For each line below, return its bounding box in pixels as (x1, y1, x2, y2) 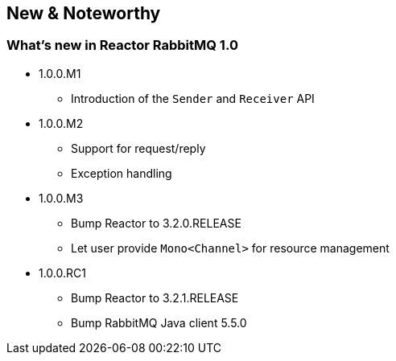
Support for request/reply (71, 141, 206, 155)
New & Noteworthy (6, 3, 161, 23)
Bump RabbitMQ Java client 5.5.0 (71, 315, 247, 330)
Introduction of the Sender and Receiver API (71, 91, 315, 105)
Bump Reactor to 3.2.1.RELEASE (71, 290, 239, 305)
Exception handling (71, 166, 172, 180)
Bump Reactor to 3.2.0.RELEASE (71, 215, 241, 230)
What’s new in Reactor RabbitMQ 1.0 (6, 37, 238, 54)
